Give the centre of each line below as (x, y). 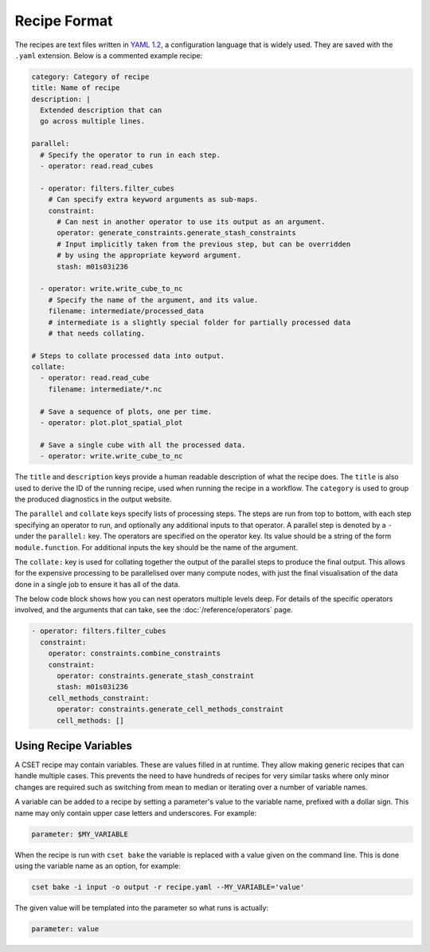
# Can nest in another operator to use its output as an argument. (191, 222)
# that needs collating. (97, 333)
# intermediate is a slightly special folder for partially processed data (199, 322)
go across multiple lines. (93, 121)
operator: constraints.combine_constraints (134, 653)
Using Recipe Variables (74, 746)
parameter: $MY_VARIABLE (80, 834)
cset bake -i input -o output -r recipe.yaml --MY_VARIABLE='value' (168, 887)
